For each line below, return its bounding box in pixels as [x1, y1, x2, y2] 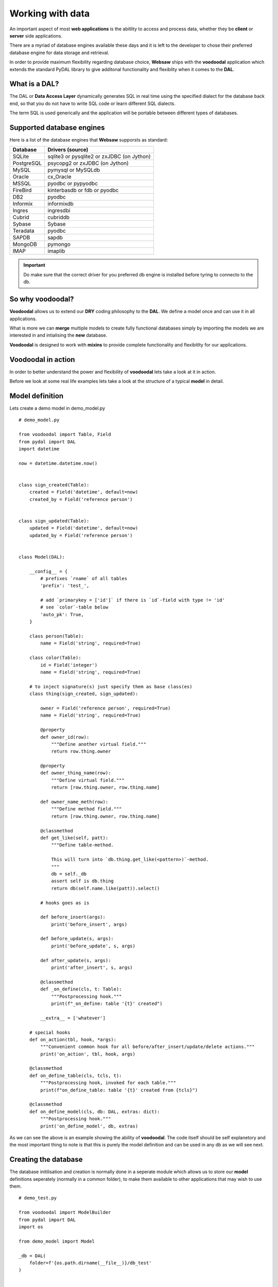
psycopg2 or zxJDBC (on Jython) [47, 160, 129, 167]
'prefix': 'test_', [40, 583, 90, 589]
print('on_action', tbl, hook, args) [40, 1051, 136, 1057]
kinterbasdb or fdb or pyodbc [47, 187, 119, 194]
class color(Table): [29, 655, 81, 661]
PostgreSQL [12, 160, 42, 167]
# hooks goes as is [40, 900, 90, 906]
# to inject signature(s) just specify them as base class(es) [29, 684, 193, 689]
